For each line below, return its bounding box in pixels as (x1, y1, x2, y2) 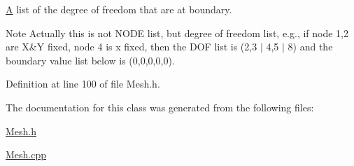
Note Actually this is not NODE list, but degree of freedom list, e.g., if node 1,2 (6, 25, 349, 40)
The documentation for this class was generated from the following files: (6, 99, 314, 114)
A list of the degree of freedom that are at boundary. (6, 2, 232, 16)
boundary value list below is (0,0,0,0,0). (6, 53, 175, 67)
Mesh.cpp (6, 147, 47, 162)
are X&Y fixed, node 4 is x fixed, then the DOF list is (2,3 (6, 39, 257, 54)
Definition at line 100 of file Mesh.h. (6, 76, 160, 91)
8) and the (288, 39, 333, 54)
